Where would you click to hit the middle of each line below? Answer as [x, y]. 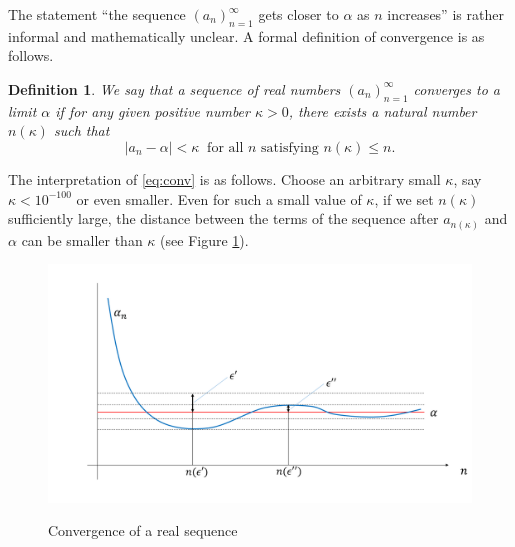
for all [225, 147]
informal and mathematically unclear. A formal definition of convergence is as [246, 35]
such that [81, 130]
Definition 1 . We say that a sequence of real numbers [174, 88]
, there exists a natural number [382, 110]
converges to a [457, 88]
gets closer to [298, 14]
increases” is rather [445, 14]
